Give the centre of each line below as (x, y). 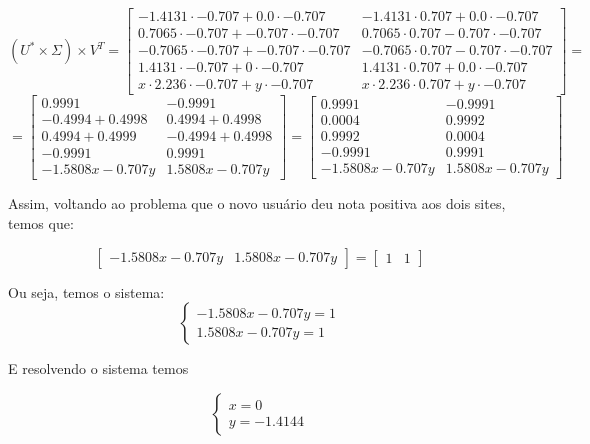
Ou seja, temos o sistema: (86, 291)
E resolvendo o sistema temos (98, 368)
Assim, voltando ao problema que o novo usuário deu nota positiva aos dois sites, (257, 203)
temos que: (41, 222)
